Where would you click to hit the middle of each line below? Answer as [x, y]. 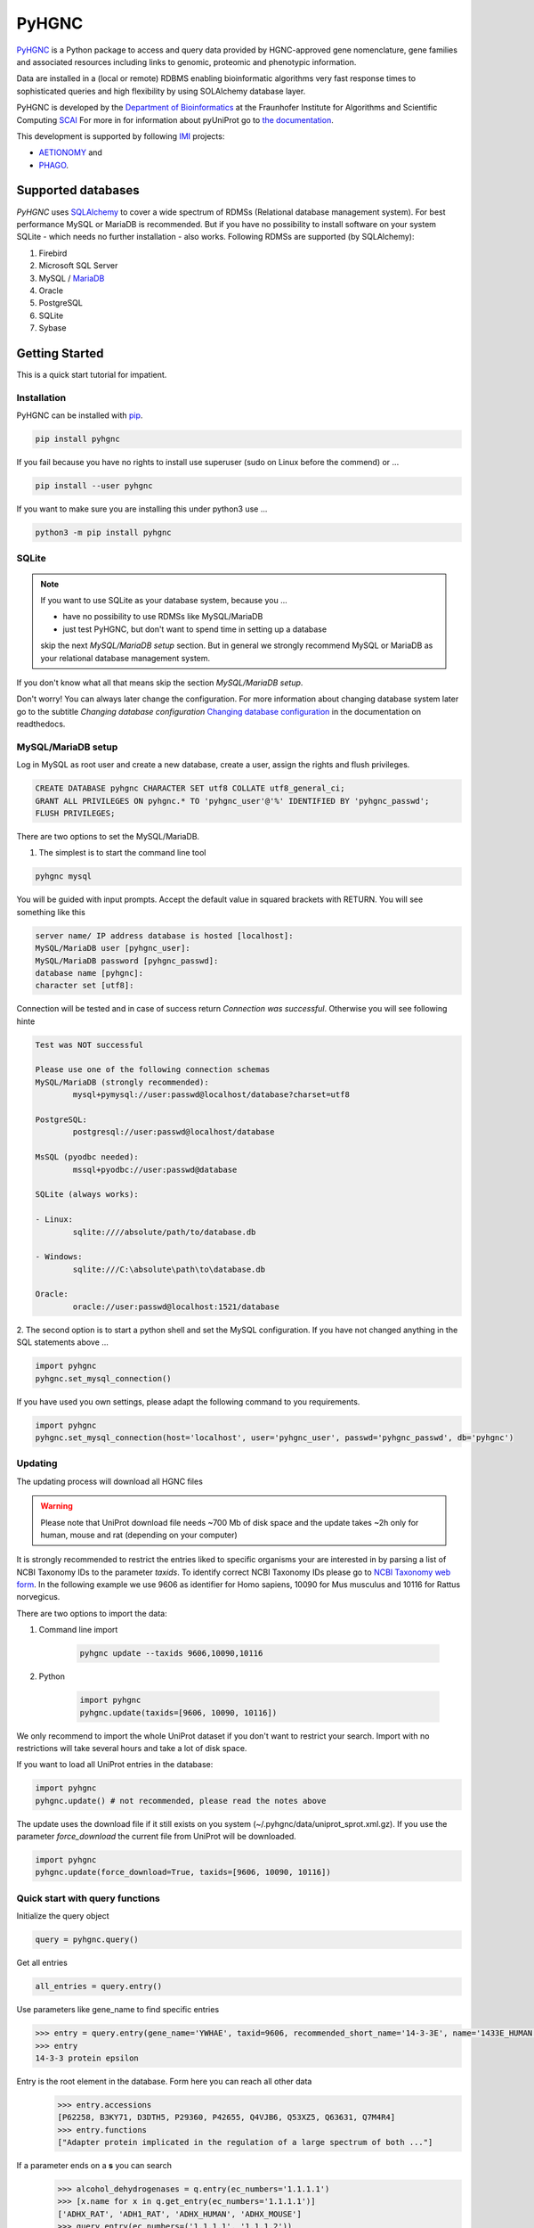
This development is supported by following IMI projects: [121, 136]
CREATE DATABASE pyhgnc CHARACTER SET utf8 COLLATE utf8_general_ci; [190, 788]
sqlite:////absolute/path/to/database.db [164, 1232]
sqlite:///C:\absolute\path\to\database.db [169, 1269]
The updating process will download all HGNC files [110, 1481]
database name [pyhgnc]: [89, 973]
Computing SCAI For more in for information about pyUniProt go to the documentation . [175, 119]
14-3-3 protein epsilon [87, 2058]
